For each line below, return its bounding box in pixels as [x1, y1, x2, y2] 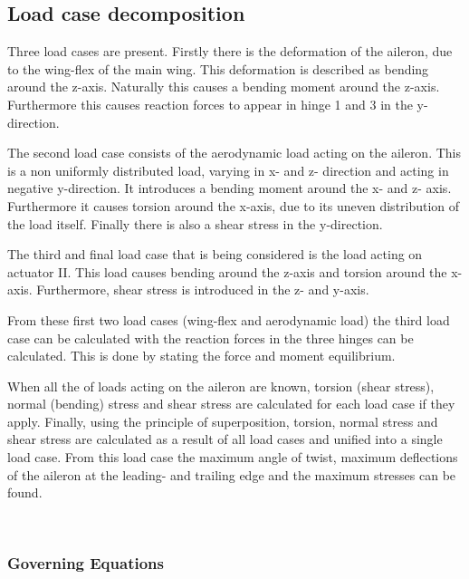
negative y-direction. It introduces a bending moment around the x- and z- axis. [7, 179, 452, 198]
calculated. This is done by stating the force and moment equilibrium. [7, 346, 396, 365]
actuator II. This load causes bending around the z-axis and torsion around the [7, 262, 447, 281]
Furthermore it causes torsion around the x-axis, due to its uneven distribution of [7, 196, 460, 215]
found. [7, 483, 43, 502]
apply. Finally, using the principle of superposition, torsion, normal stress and [7, 411, 438, 430]
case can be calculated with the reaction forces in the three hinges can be [7, 328, 414, 347]
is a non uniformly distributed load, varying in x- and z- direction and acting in [7, 160, 449, 179]
